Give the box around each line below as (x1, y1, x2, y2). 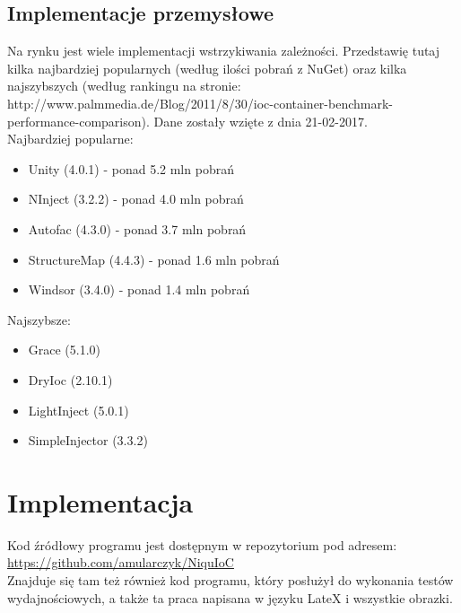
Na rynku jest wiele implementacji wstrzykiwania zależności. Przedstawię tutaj (7, 41, 440, 60)
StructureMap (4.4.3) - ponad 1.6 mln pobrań (28, 250, 280, 268)
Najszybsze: (7, 310, 71, 328)
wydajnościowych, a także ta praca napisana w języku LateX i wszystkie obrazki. (7, 588, 453, 607)
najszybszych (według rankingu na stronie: (7, 76, 241, 95)
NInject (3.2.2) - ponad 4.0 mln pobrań (28, 189, 244, 208)
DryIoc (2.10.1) (28, 370, 113, 389)
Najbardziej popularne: (7, 129, 134, 148)
